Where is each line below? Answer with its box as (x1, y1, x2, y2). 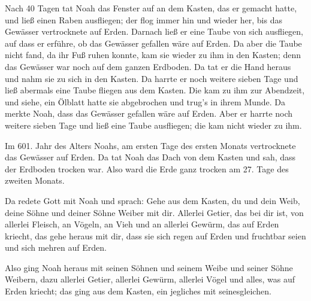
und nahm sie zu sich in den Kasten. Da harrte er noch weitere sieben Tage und (5, 72, 298, 84)
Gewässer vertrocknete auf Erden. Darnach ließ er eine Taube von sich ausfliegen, (5, 25, 304, 38)
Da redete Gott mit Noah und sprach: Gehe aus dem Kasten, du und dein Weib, (5, 194, 300, 206)
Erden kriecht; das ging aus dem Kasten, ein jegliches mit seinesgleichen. (5, 285, 271, 297)
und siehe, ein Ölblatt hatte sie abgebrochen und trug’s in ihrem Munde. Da (5, 95, 286, 108)
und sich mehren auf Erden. (5, 241, 107, 254)
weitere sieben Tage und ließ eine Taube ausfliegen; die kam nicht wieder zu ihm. (5, 118, 302, 131)
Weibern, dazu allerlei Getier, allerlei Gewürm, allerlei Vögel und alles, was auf (5, 273, 295, 285)
